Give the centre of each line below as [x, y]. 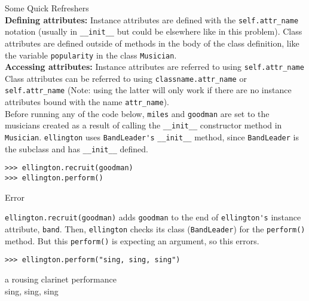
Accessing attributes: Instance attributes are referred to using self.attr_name [154, 67]
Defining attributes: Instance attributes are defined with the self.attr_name [152, 19]
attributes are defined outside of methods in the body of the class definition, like [152, 43]
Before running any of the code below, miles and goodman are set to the [137, 113]
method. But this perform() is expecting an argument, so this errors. [132, 240]
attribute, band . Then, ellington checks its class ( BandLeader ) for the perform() [155, 228]
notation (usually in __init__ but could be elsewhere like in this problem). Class [154, 31]
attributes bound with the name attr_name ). [87, 102]
